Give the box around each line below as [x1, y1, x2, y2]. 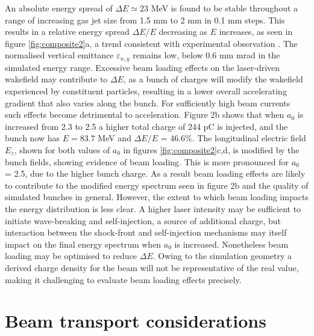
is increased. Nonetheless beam [174, 237, 289, 250]
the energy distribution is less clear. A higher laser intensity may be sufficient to [5, 202, 301, 215]
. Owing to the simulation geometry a [152, 249, 292, 262]
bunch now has [5, 132, 60, 144]
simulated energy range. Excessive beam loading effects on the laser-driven [5, 61, 280, 73]
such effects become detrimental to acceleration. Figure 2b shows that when [5, 108, 284, 121]
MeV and [98, 132, 131, 144]
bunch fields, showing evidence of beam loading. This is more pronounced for [5, 155, 289, 168]
